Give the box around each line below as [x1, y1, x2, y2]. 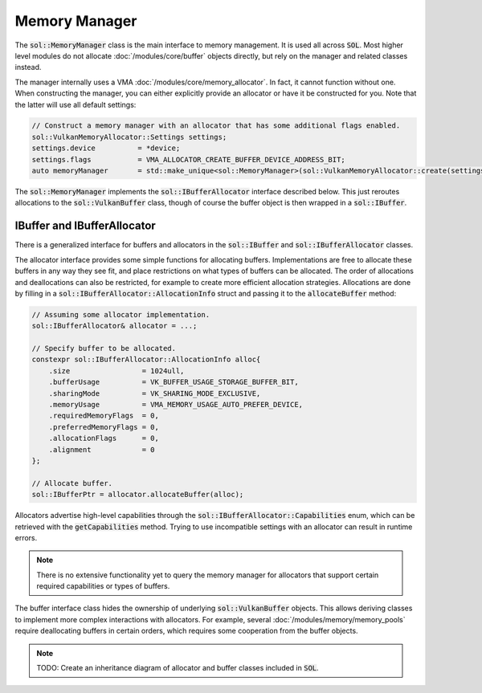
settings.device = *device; [31, 144, 181, 153]
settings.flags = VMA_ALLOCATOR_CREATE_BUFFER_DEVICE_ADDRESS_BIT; [31, 155, 345, 164]
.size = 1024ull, [48, 366, 185, 375]
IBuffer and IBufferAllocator [14, 219, 156, 233]
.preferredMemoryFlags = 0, [48, 422, 160, 431]
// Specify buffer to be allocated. [31, 344, 177, 353]
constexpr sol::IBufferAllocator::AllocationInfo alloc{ [31, 355, 261, 365]
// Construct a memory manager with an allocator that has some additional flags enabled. [31, 121, 401, 130]
